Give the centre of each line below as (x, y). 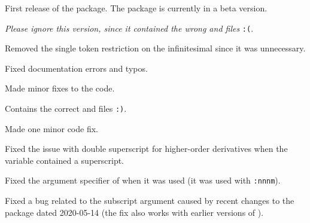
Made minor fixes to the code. (60, 88)
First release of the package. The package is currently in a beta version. (136, 8)
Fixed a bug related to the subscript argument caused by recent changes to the (150, 201)
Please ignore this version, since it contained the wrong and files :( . (129, 28)
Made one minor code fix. (51, 128)
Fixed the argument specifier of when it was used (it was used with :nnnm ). (143, 180)
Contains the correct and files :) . (66, 109)
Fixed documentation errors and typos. (76, 68)
